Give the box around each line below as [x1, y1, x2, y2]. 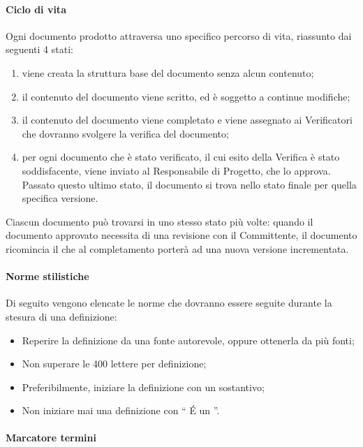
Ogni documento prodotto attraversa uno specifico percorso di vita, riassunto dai [6, 28, 352, 43]
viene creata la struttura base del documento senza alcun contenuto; [22, 65, 314, 80]
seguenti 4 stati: [6, 42, 73, 57]
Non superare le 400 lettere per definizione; [22, 356, 207, 371]
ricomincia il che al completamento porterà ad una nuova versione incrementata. [6, 241, 349, 256]
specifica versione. [22, 191, 98, 205]
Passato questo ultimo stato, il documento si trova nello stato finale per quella [22, 177, 357, 191]
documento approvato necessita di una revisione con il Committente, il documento [6, 228, 357, 242]
